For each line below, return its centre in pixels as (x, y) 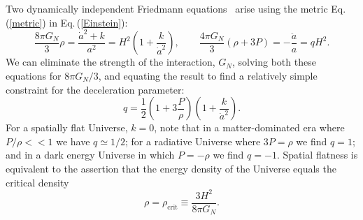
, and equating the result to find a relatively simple (208, 75)
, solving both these (274, 62)
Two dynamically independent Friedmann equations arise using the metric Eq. (176, 8)
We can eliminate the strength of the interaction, (111, 62)
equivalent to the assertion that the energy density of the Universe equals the (171, 168)
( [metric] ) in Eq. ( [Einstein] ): (67, 22)
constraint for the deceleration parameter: (95, 89)
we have (73, 141)
